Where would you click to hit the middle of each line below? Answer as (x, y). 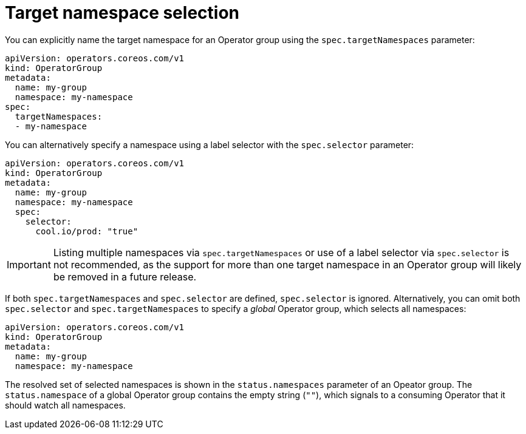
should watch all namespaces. (65, 405)
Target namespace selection (122, 13)
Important (29, 264)
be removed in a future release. (125, 276)
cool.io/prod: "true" (87, 231)
